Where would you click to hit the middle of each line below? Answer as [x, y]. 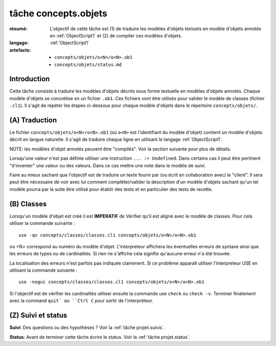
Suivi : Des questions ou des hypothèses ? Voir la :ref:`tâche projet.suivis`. [87, 328]
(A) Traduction [33, 120]
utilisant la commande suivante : [43, 270]
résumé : [19, 29]
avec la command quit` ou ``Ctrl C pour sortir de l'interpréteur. [81, 301]
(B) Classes [28, 204]
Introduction [30, 79]
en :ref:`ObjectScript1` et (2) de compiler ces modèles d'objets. [116, 35]
